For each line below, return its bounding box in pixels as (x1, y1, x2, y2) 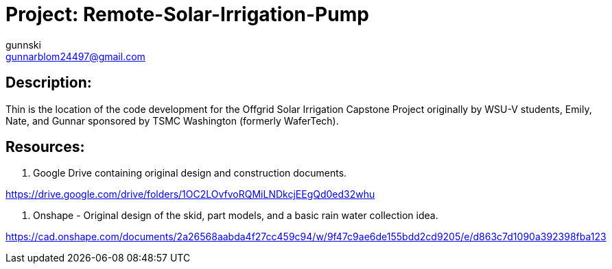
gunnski (5, 38, 41, 51)
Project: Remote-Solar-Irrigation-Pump (5, 3, 369, 26)
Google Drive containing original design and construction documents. (33, 167, 347, 179)
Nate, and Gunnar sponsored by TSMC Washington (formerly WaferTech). (5, 114, 339, 127)
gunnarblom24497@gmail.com (5, 50, 145, 62)
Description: (5, 74, 92, 92)
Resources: (5, 138, 85, 156)
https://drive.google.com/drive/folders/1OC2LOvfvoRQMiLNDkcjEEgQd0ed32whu (5, 188, 375, 201)
